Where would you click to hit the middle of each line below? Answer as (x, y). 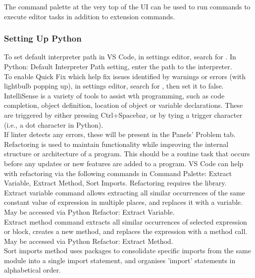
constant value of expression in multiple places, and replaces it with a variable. (123, 202)
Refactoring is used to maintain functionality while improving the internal (116, 144)
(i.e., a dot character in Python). (54, 124)
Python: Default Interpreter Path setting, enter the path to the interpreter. (118, 66)
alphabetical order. (32, 270)
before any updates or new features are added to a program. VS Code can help (124, 163)
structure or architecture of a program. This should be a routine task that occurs (127, 154)
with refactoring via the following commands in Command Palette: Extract (118, 173)
